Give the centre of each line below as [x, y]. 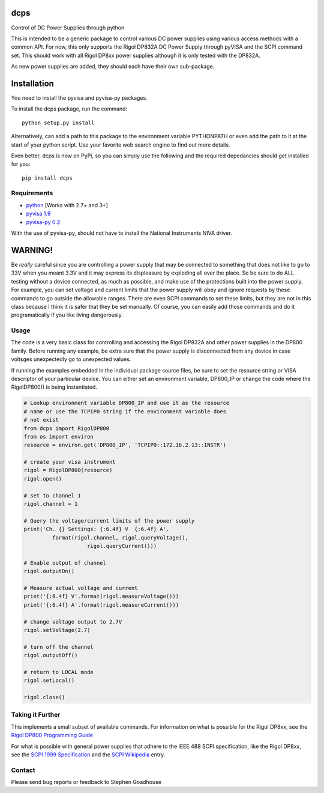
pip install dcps [47, 178]
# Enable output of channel [65, 563]
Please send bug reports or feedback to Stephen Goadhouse [86, 782]
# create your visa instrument [70, 462]
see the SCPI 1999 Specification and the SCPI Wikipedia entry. [88, 755]
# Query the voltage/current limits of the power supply [109, 521]
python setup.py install [58, 123]
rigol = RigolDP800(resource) [68, 470]
